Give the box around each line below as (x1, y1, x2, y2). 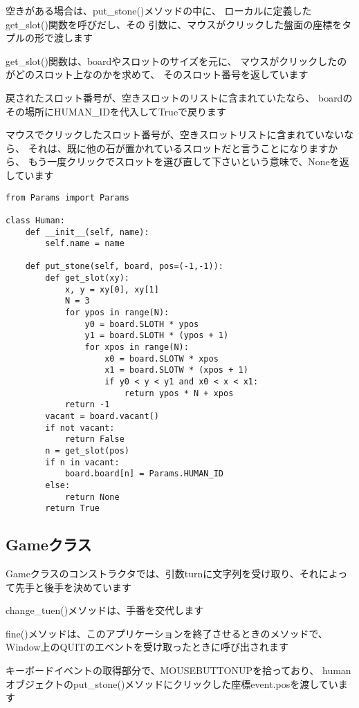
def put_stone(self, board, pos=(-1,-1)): (25, 261, 223, 272)
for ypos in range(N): (64, 308, 169, 318)
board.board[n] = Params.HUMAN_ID (64, 469, 223, 479)
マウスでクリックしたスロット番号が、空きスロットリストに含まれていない (6, 127, 344, 142)
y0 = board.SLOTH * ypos (84, 319, 199, 329)
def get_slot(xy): (45, 273, 129, 283)
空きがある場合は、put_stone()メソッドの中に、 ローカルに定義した (6, 3, 312, 17)
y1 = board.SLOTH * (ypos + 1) (84, 330, 229, 341)
